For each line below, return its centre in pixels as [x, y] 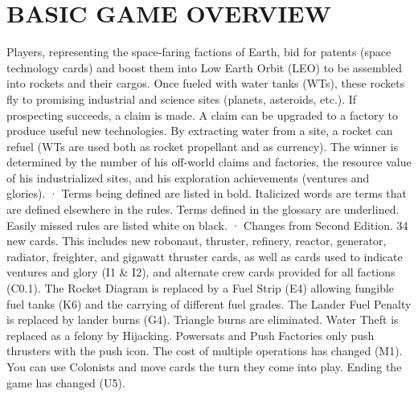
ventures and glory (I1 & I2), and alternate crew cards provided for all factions [201, 272]
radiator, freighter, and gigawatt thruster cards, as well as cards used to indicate [205, 256]
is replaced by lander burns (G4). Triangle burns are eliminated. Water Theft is [203, 319]
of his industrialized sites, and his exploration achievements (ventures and [188, 177]
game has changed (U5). [66, 382]
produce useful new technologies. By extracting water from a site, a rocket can [200, 131]
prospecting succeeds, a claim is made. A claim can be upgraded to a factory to [202, 115]
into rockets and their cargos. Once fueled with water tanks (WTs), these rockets [206, 83]
